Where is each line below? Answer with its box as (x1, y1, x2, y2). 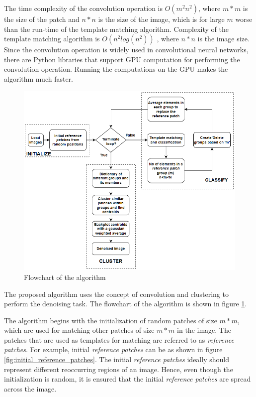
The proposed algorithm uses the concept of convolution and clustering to (4, 288, 229, 299)
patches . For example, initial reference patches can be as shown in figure (4, 344, 223, 355)
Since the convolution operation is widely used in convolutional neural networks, (4, 44, 249, 55)
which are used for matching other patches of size (4, 325, 155, 335)
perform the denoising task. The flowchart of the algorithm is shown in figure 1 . (4, 298, 247, 309)
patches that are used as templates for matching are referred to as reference (4, 334, 234, 345)
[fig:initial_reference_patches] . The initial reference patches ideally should (4, 354, 229, 365)
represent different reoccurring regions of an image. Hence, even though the (4, 364, 233, 374)
